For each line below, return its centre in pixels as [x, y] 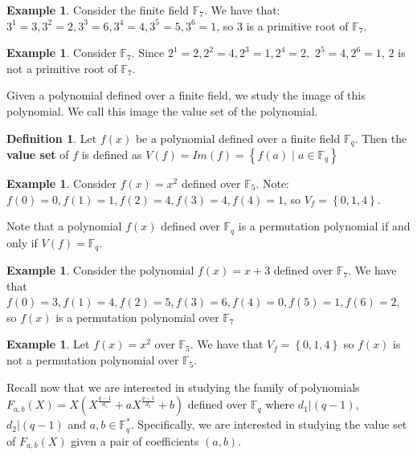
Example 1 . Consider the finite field [98, 10]
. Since [148, 53]
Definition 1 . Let [52, 138]
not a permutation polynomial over [93, 360]
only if [22, 242]
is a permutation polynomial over [137, 317]
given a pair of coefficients [135, 440]
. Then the [381, 138]
